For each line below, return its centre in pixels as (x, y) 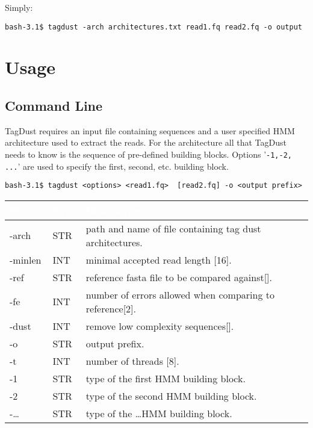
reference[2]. (111, 308)
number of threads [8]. (132, 361)
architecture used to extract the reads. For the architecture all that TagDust (146, 142)
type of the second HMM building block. (171, 395)
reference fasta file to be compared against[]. (179, 277)
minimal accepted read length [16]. (159, 259)
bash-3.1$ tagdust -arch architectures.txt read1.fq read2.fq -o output (153, 27)
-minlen (26, 259)
